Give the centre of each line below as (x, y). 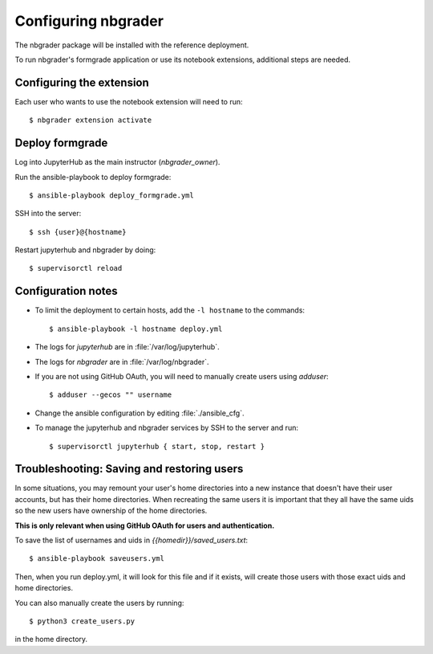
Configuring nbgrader (89, 21)
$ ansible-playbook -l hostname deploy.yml (136, 329)
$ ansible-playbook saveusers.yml (97, 559)
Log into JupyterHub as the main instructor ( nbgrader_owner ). (117, 162)
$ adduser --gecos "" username (111, 395)
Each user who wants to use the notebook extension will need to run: (129, 101)
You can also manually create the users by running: (99, 603)
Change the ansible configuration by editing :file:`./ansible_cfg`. (140, 413)
